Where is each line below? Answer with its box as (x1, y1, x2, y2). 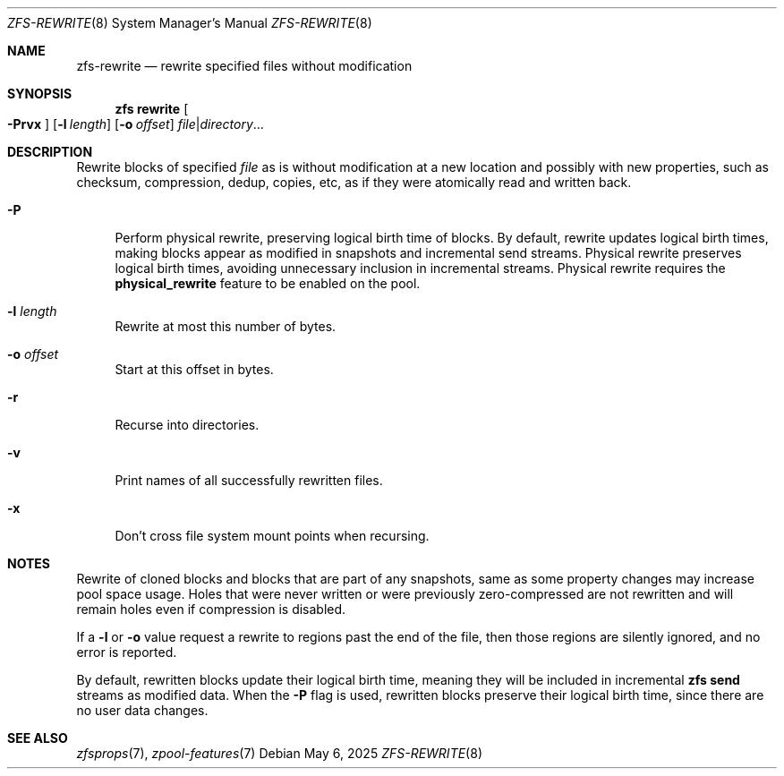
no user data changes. (76, 703, 209, 718)
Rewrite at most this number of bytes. (115, 319, 337, 334)
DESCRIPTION (7, 144, 93, 159)
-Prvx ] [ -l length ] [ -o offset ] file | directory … (7, 116, 264, 132)
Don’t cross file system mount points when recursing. (115, 528, 430, 543)
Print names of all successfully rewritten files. (115, 473, 383, 488)
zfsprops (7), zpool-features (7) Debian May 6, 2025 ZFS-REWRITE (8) (76, 746, 482, 761)
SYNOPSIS (7, 86, 72, 101)
